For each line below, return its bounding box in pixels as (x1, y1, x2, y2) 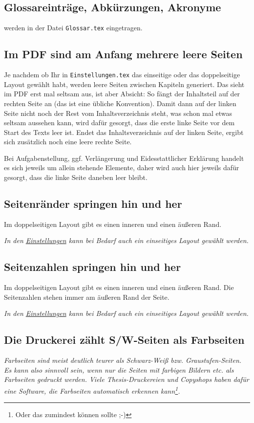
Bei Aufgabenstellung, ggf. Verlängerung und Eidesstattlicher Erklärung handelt (4, 153, 244, 163)
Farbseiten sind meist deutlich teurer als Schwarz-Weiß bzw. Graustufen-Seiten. (4, 355, 242, 365)
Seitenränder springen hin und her (4, 196, 182, 211)
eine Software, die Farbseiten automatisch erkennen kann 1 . (4, 384, 180, 396)
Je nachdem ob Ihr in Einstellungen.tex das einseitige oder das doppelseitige (4, 69, 240, 80)
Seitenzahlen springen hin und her (4, 259, 181, 274)
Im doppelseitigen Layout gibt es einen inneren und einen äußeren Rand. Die (4, 282, 234, 292)
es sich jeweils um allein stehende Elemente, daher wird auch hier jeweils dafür (4, 162, 239, 173)
